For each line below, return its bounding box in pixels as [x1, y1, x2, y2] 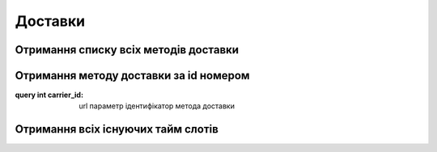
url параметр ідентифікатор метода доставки [78, 101, 235, 111]
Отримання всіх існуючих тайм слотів [15, 122, 218, 137]
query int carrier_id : [15, 90, 84, 100]
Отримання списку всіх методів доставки [15, 43, 239, 57]
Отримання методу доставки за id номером [15, 69, 250, 82]
